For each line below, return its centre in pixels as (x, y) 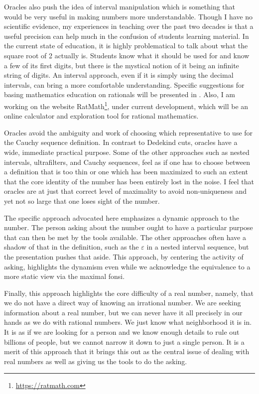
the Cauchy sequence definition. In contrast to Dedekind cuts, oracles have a (121, 142)
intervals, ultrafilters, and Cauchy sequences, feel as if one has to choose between (127, 162)
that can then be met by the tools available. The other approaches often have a (125, 237)
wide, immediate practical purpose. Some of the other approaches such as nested (127, 152)
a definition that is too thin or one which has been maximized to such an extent (126, 172)
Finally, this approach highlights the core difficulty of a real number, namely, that (129, 293)
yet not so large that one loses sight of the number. (82, 200)
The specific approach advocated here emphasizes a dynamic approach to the (122, 217)
